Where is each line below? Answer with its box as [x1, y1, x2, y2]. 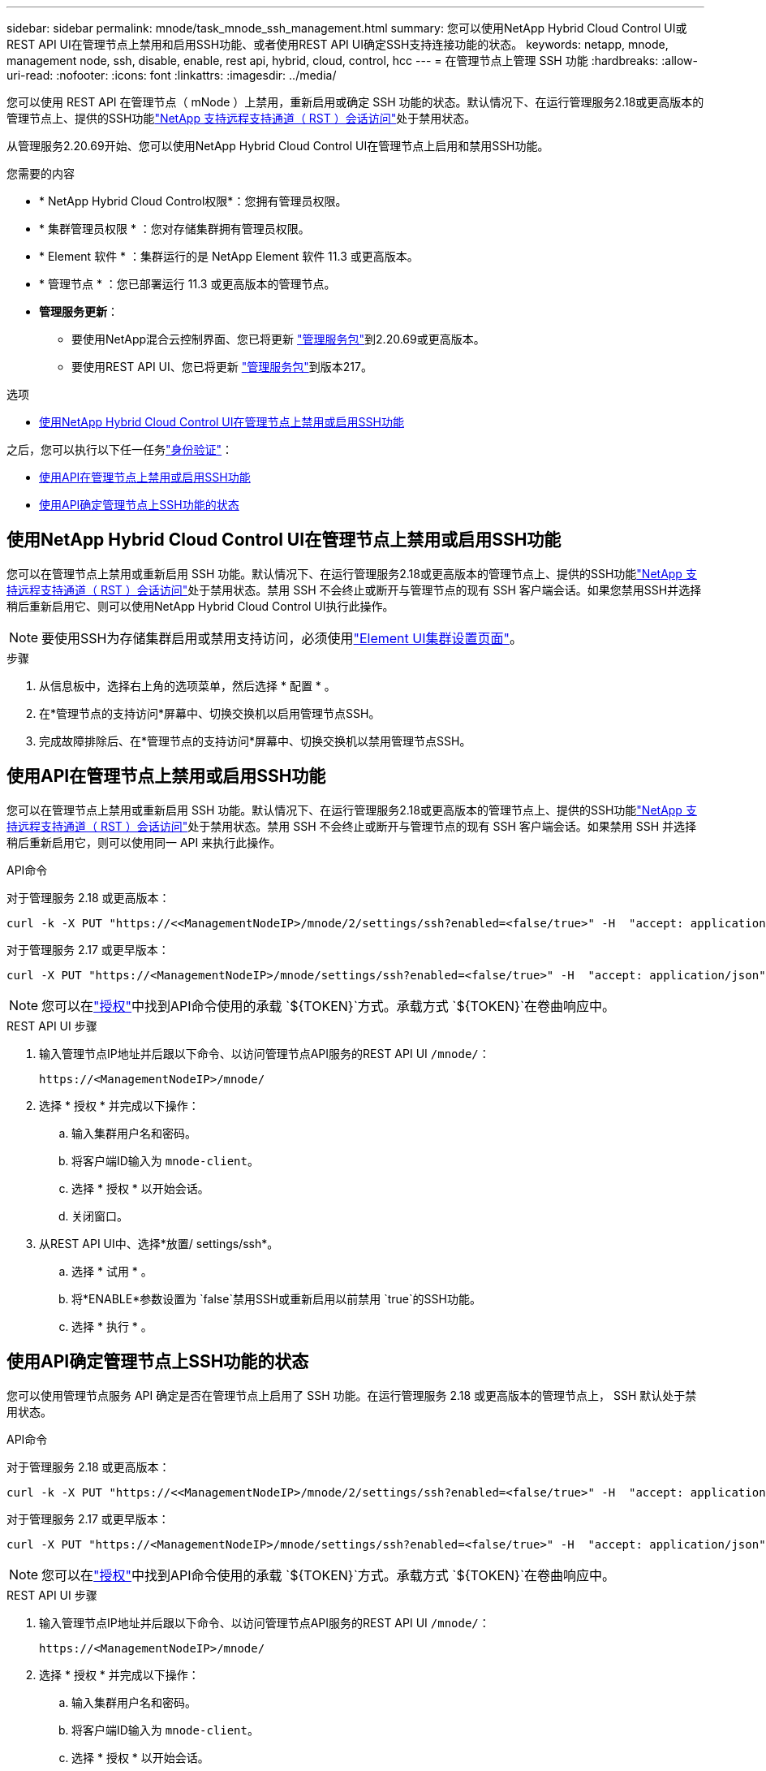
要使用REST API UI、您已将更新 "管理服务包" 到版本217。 [71, 360, 372, 374]
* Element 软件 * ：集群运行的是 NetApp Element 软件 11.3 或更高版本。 [39, 249, 419, 263]
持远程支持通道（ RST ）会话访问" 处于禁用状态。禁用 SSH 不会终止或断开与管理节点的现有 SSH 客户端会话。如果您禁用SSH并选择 [6, 582, 702, 597]
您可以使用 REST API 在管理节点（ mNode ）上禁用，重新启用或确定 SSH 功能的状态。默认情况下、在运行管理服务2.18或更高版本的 [6, 95, 704, 109]
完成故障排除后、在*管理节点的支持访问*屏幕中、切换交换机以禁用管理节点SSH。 [39, 733, 471, 748]
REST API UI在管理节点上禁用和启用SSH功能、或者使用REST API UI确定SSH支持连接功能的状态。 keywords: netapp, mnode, [6, 37, 669, 51]
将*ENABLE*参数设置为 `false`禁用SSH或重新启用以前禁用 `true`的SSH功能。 [71, 1291, 481, 1306]
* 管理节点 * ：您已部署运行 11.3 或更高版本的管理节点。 [39, 277, 336, 291]
